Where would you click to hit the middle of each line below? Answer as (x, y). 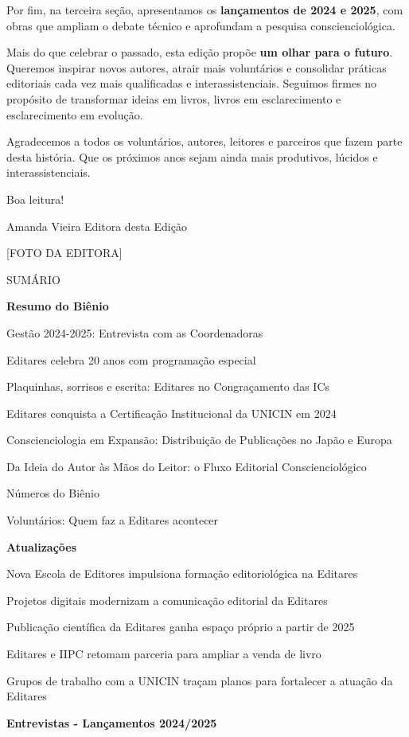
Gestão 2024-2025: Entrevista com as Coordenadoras (135, 332)
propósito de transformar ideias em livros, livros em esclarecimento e (174, 98)
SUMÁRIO (33, 279)
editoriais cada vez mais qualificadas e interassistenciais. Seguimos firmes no (192, 83)
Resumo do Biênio (58, 306)
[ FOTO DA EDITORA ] (64, 253)
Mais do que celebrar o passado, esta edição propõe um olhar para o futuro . (200, 52)
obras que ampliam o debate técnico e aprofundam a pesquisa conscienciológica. (201, 25)
